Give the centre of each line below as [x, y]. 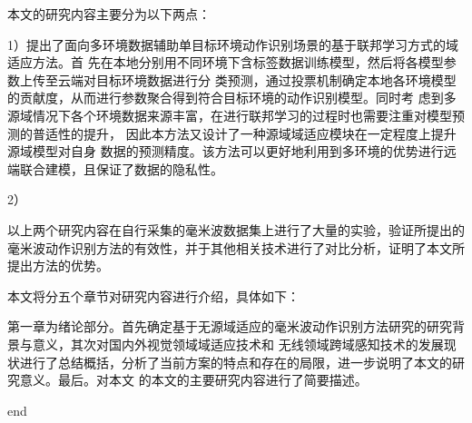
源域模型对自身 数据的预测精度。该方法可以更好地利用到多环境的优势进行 [226, 151]
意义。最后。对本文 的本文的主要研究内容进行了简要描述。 [193, 380]
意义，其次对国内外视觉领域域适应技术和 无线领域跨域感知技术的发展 [238, 344]
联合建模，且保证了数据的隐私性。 [121, 168]
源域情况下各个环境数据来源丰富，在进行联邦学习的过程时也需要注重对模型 [230, 115]
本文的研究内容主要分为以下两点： [109, 14]
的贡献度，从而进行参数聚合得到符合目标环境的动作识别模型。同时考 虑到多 [232, 98]
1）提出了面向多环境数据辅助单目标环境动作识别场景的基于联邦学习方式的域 [233, 44]
